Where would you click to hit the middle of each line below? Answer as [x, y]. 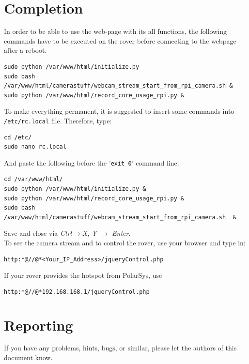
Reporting [39, 325]
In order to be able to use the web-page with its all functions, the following [115, 31]
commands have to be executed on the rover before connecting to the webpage [120, 40]
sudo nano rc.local [35, 147]
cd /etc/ [18, 137]
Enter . [121, 233]
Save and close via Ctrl [38, 233]
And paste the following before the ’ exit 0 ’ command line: [92, 162]
